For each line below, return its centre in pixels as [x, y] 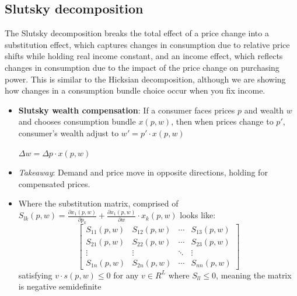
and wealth [264, 110]
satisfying [35, 275]
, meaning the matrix [254, 275]
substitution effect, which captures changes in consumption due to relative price [147, 44]
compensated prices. [54, 183]
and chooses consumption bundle [77, 121]
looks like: [198, 215]
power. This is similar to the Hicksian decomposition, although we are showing [145, 79]
